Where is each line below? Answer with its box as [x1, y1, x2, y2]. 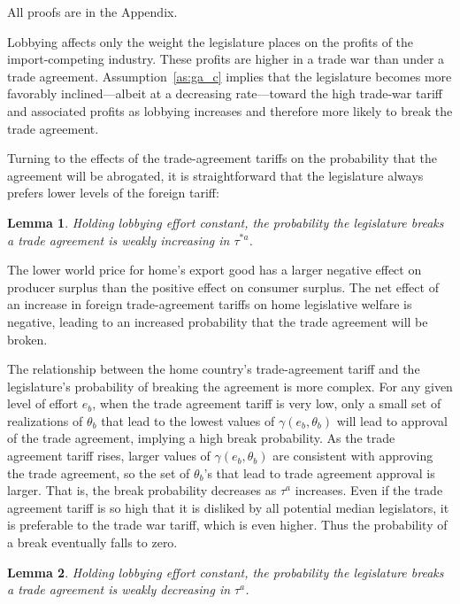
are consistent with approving [272, 446, 433, 465]
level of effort [7, 394, 79, 413]
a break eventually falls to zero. [7, 533, 178, 552]
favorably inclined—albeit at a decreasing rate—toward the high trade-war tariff [7, 84, 442, 103]
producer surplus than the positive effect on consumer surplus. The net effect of [7, 277, 439, 296]
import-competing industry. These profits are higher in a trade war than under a [7, 50, 445, 68]
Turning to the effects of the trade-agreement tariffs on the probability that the [7, 149, 438, 167]
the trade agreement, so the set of [7, 463, 190, 482]
